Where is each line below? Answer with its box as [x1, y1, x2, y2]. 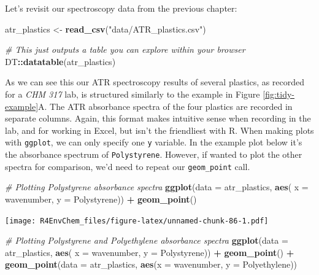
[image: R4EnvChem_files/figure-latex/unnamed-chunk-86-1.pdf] [5, 216, 269, 225]
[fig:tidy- [263, 87, 294, 100]
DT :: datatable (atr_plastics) [5, 55, 116, 68]
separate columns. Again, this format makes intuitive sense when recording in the [5, 112, 311, 125]
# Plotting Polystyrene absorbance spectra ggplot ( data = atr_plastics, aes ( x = [5, 180, 309, 193]
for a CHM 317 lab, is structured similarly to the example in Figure [5, 87, 260, 100]
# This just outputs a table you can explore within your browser [5, 43, 245, 56]
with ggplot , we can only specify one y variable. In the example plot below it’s [5, 136, 302, 149]
